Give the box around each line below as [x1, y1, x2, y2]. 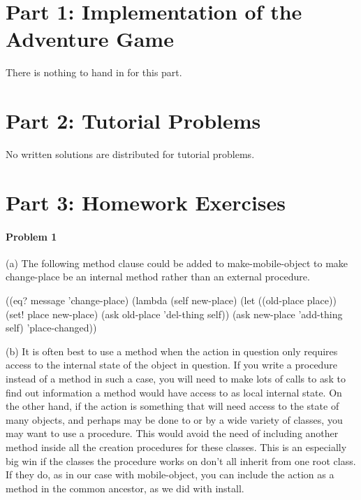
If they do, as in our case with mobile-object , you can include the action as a [6, 467, 334, 482]
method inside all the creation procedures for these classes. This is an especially [6, 439, 347, 454]
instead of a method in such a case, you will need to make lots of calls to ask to [6, 371, 346, 385]
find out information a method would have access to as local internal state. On [6, 385, 342, 399]
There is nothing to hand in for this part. [6, 65, 182, 80]
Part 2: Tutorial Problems [6, 106, 261, 135]
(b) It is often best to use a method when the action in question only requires [6, 343, 338, 358]
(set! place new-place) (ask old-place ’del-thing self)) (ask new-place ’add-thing [6, 306, 343, 321]
